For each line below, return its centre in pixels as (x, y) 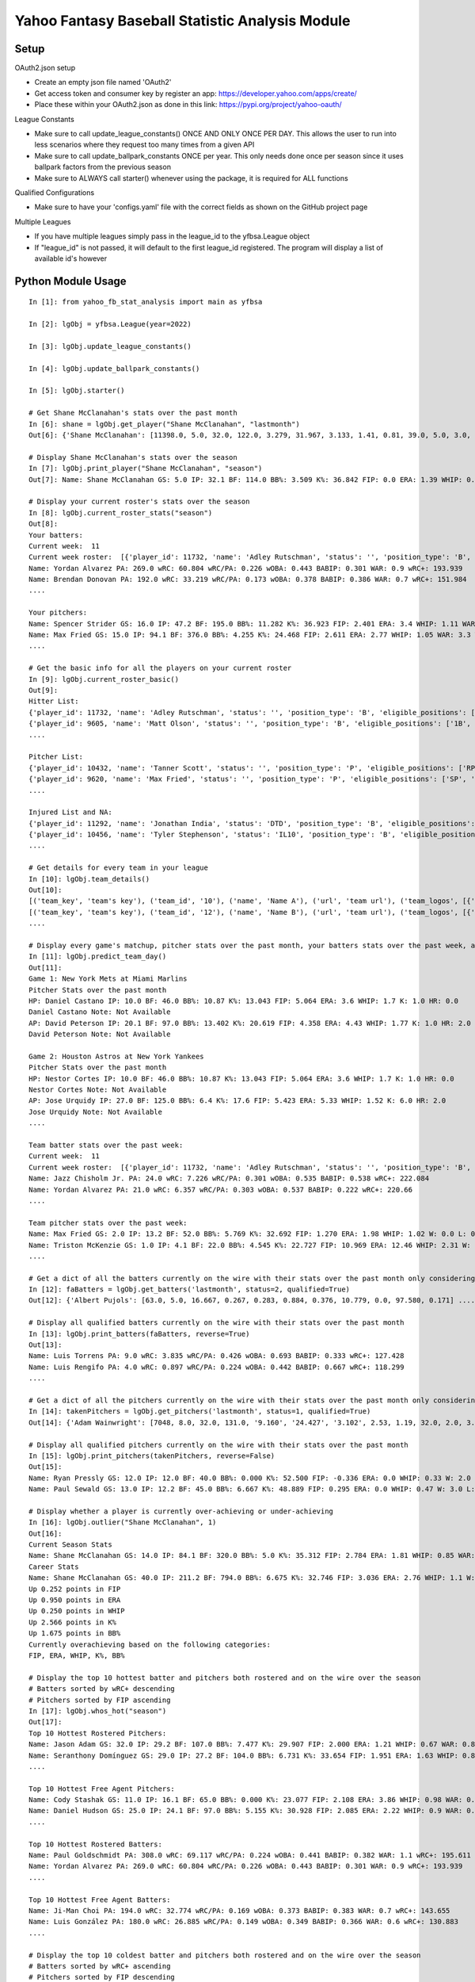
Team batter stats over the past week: (106, 1145)
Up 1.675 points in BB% (75, 1634)
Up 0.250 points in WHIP (77, 1611)
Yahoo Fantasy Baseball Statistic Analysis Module (182, 21)
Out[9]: (44, 690)
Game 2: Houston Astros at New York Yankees (117, 1056)
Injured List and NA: (70, 812)
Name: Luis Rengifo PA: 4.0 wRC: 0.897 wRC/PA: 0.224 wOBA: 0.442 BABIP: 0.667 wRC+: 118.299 (217, 1367)
